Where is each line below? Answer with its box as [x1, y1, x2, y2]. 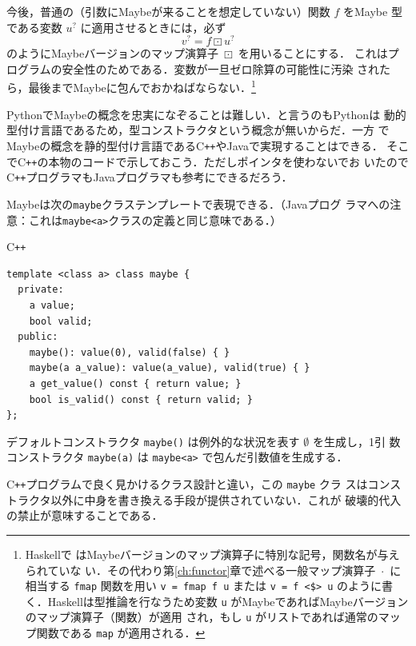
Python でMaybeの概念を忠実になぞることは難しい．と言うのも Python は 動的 [6, 106, 406, 122]
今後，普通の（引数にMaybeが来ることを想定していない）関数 [6, 3, 330, 19]
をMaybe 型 [343, 3, 402, 19]
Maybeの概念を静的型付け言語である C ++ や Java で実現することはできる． [6, 137, 383, 154]
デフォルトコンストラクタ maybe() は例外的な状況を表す [6, 433, 300, 449]
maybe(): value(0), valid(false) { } [29, 346, 230, 358]
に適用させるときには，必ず [80, 18, 226, 35]
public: [18, 331, 58, 343]
